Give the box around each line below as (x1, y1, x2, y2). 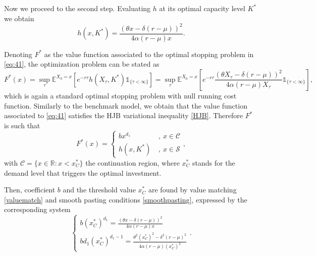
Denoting (4, 48, 32, 59)
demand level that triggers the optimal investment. (4, 167, 162, 178)
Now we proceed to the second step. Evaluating (4, 3, 151, 13)
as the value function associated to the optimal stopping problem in (44, 48, 254, 59)
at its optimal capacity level (159, 3, 245, 13)
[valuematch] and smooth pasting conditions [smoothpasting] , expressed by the (4, 194, 247, 204)
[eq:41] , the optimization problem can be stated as (4, 59, 160, 69)
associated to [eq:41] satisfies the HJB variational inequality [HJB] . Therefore (4, 110, 243, 121)
